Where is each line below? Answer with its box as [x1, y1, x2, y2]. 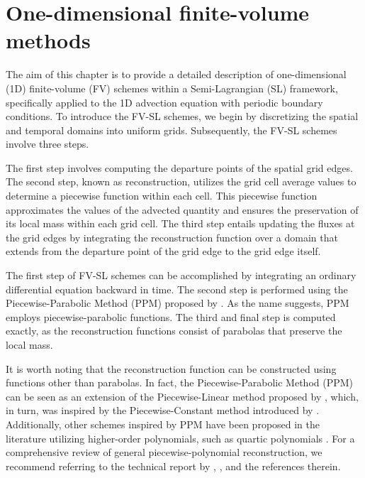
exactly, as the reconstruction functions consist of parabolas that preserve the [6, 323, 342, 338]
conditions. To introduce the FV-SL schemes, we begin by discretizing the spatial [6, 109, 359, 124]
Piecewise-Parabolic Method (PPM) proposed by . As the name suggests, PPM [6, 295, 349, 310]
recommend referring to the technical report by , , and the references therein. [6, 458, 341, 473]
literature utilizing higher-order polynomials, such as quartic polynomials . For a [6, 430, 355, 445]
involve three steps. [6, 136, 89, 151]
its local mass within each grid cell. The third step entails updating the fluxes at [6, 216, 355, 231]
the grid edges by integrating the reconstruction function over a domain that [6, 229, 338, 244]
